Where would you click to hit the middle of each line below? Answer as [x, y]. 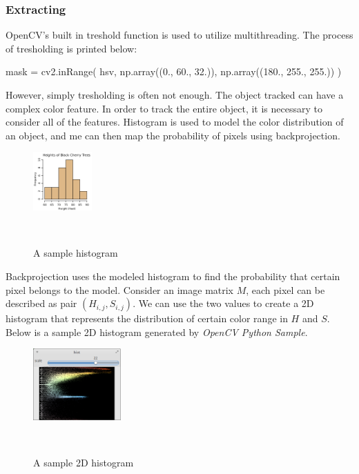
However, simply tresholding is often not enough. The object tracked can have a [175, 95]
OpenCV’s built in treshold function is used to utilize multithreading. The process [179, 35]
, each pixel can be [285, 289]
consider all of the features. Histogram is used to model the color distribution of [175, 122]
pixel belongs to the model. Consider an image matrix [120, 289]
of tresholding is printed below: [71, 48]
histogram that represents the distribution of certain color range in [147, 318]
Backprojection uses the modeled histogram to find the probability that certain [173, 276]
